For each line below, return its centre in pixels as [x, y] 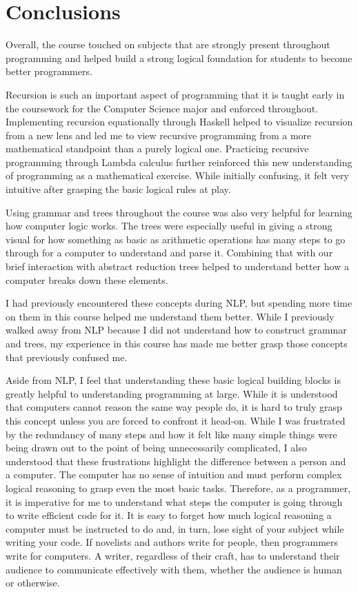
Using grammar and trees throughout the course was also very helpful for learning [179, 212]
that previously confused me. [67, 357]
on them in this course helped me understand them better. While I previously [170, 316]
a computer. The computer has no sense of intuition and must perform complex [174, 474]
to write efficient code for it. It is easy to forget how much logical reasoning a [169, 515]
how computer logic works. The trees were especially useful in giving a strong [169, 226]
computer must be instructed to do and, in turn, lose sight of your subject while [175, 528]
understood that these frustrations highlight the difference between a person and [176, 461]
